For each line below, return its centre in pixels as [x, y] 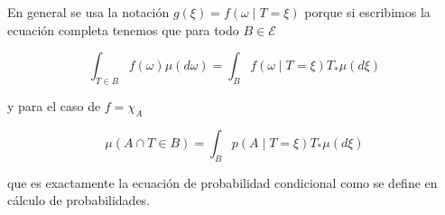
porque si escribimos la [367, 12]
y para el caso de [54, 105]
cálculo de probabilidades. [79, 200]
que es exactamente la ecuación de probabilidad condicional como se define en [222, 182]
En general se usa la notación [88, 12]
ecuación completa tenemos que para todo [123, 29]
